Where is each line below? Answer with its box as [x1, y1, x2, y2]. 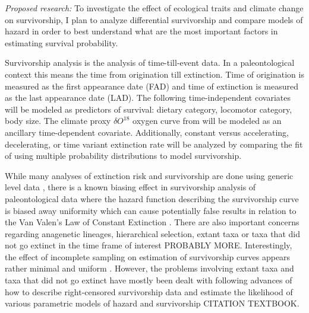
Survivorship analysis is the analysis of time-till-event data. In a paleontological [5, 56, 295, 69]
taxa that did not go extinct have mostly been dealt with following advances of [5, 274, 292, 286]
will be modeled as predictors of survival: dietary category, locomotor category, [5, 103, 292, 115]
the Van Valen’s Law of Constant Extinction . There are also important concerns [5, 216, 299, 228]
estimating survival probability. [5, 36, 118, 49]
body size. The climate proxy [5, 114, 111, 127]
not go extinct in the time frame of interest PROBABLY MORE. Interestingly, [5, 239, 292, 251]
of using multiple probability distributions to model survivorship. [5, 149, 242, 162]
